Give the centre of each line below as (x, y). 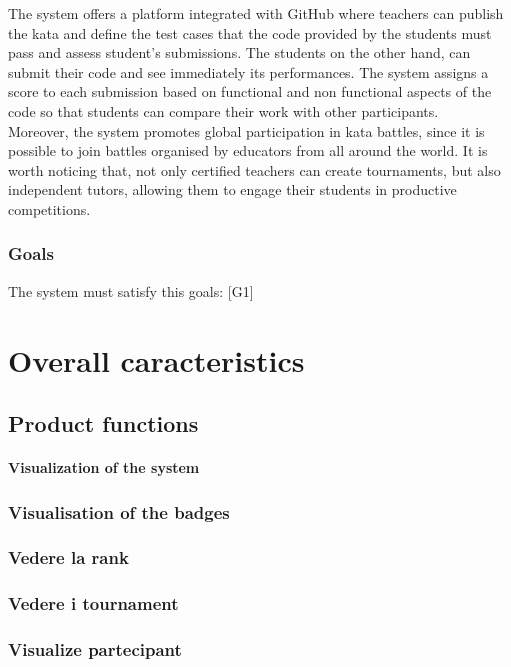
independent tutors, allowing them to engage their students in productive (232, 189)
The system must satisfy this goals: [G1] (131, 290)
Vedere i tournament (93, 603)
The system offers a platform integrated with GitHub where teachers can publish (256, 13)
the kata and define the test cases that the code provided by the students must (250, 32)
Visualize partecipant (95, 649)
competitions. (49, 208)
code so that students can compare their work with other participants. (223, 110)
